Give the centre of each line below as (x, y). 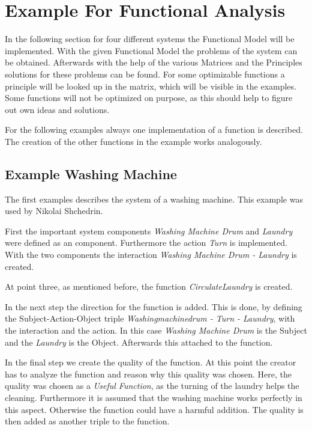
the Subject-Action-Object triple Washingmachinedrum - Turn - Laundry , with (150, 318)
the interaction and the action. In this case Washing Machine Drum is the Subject (156, 330)
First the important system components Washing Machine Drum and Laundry (149, 231)
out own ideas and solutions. (57, 109)
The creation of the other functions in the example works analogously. (133, 141)
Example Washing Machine (91, 173)
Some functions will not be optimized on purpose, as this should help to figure (149, 98)
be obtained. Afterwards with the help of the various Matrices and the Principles (154, 62)
